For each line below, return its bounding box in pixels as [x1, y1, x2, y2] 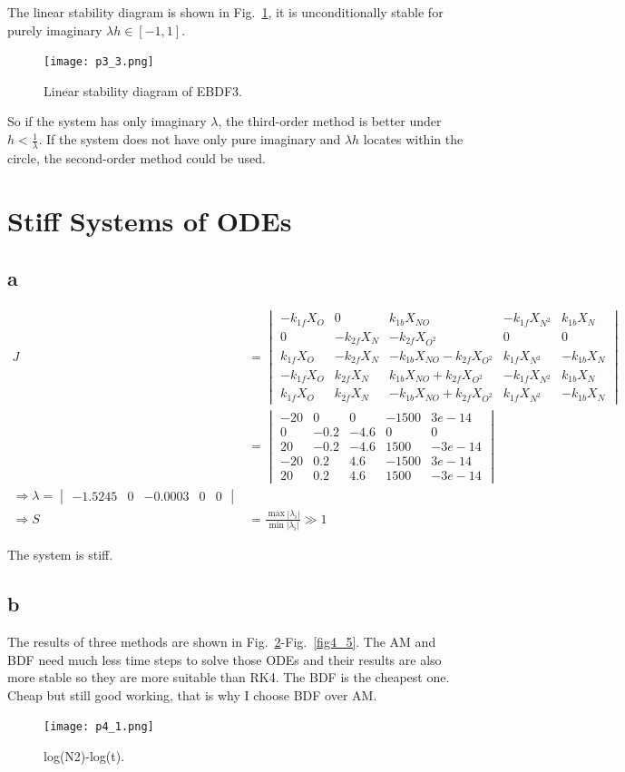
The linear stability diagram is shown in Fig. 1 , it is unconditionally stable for [7, 3, 444, 21]
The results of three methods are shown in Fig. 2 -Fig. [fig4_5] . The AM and [7, 632, 436, 651]
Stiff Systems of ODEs [7, 201, 292, 239]
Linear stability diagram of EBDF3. [44, 81, 242, 100]
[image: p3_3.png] [44, 55, 154, 69]
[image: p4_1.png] [44, 720, 154, 734]
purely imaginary [7, 20, 103, 39]
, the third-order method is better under [218, 112, 442, 131]
